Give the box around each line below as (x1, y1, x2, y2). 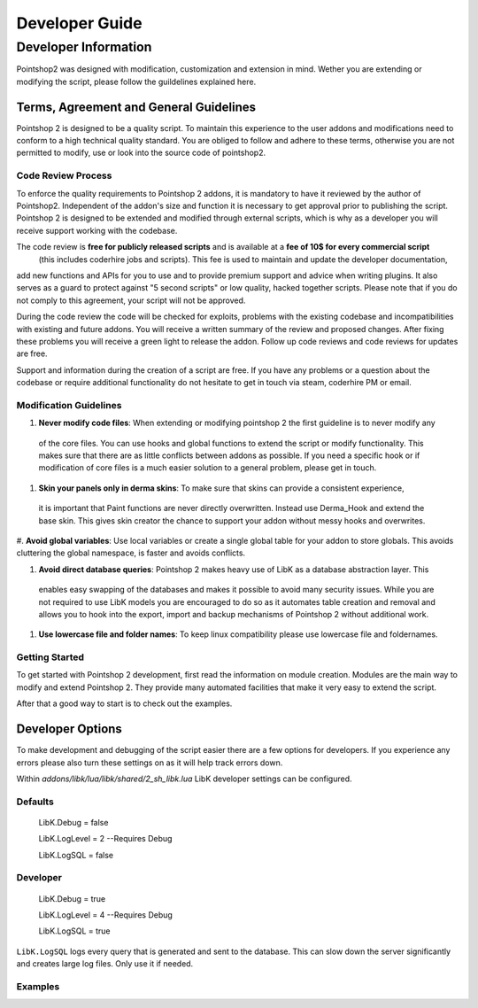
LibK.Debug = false (38, 817, 109, 827)
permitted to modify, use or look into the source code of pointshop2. (16, 147, 266, 159)
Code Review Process (16, 169, 112, 182)
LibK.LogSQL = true (38, 926, 111, 936)
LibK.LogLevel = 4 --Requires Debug (38, 909, 173, 920)
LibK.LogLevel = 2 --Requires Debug (38, 834, 173, 844)
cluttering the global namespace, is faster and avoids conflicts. (16, 547, 246, 558)
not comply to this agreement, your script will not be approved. (16, 295, 246, 306)
